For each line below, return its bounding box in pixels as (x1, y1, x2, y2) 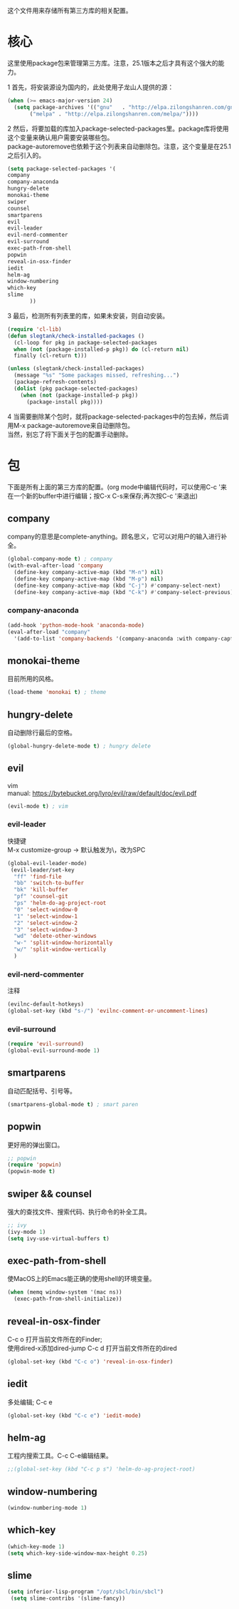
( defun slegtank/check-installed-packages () (7, 332, 144, 339)
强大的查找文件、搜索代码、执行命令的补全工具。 (7, 1207, 151, 1216)
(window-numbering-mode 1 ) (7, 1504, 87, 1512)
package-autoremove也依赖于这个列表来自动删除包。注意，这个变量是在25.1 (7, 142, 231, 150)
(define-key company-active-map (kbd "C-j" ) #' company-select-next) (14, 582, 221, 589)
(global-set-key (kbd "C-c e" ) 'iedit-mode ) (7, 1411, 142, 1419)
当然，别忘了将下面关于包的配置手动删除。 (7, 430, 132, 439)
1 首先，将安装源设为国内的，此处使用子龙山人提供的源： (7, 83, 174, 91)
